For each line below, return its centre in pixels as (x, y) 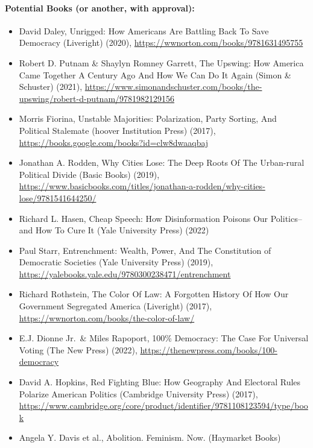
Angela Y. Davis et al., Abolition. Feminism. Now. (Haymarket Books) (150, 437)
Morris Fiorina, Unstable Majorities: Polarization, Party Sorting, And (148, 118)
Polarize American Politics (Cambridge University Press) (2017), (138, 393)
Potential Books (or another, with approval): (100, 8)
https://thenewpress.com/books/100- (209, 349)
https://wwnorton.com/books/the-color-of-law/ (107, 317)
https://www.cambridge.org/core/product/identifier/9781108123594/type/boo (163, 405)
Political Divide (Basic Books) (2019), (89, 174)
